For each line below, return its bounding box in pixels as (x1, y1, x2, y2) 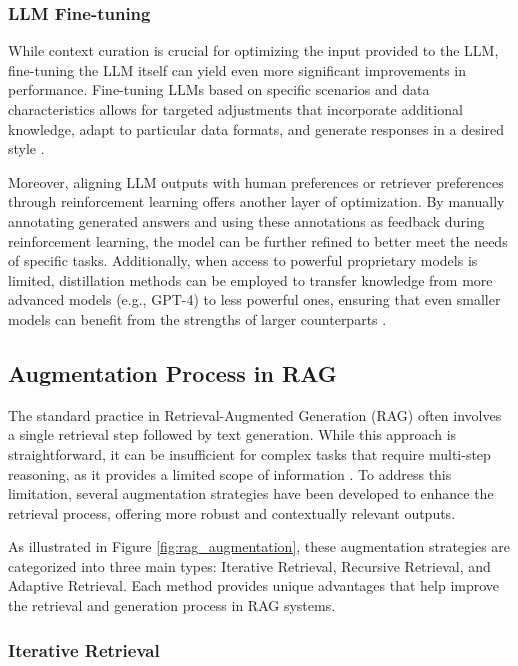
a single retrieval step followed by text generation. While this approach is (8, 424, 457, 445)
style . (8, 138, 45, 159)
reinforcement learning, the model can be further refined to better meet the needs (8, 230, 508, 251)
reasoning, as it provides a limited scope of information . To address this (8, 463, 452, 484)
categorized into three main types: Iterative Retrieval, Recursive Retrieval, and (8, 555, 491, 576)
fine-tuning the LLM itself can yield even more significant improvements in (8, 59, 467, 80)
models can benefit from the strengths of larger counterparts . (8, 308, 387, 329)
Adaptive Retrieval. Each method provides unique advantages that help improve (8, 575, 500, 596)
